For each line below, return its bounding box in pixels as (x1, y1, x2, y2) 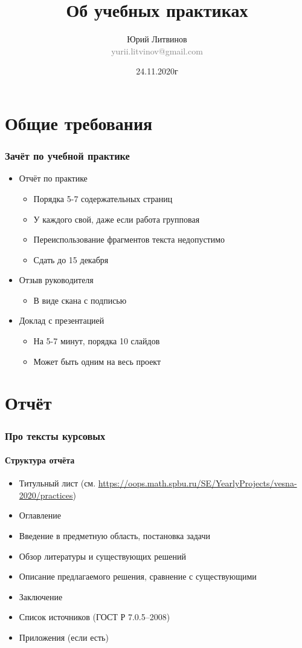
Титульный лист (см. (19, 477, 96, 489)
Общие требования (5, 110, 153, 135)
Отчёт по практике (19, 172, 88, 185)
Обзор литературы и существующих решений (19, 549, 186, 562)
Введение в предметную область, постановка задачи (19, 529, 211, 542)
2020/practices (19, 488, 73, 501)
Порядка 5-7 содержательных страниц (33, 192, 173, 205)
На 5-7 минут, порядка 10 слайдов (33, 335, 160, 347)
